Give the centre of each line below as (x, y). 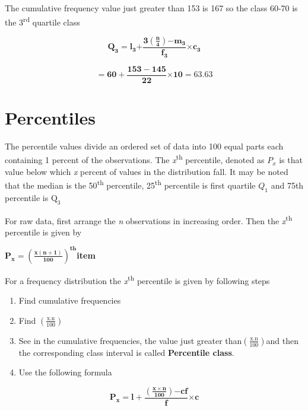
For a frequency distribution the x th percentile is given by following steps (137, 279)
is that (291, 160)
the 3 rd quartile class (42, 21)
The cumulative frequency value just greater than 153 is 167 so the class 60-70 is (151, 8)
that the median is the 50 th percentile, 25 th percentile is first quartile (130, 184)
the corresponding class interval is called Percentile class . (126, 352)
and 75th (287, 185)
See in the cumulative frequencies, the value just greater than (130, 340)
